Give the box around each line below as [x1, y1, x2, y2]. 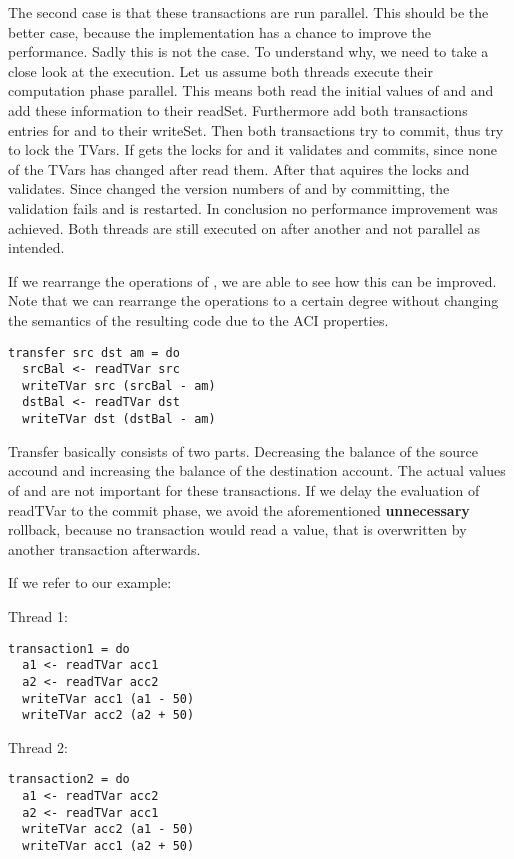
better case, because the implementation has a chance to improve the [8, 21, 431, 42]
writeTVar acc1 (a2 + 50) [22, 839, 195, 854]
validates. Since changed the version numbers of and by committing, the [8, 178, 450, 199]
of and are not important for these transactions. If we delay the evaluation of [8, 479, 480, 500]
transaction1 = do [8, 641, 130, 656]
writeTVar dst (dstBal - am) [22, 412, 216, 427]
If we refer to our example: [8, 572, 172, 593]
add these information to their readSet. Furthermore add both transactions [8, 99, 468, 120]
